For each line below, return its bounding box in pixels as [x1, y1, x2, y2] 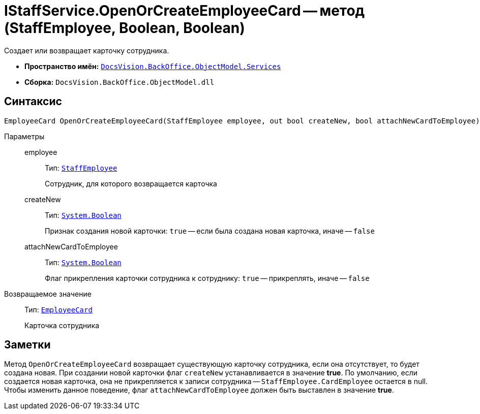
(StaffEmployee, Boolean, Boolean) [4, 19, 245, 37]
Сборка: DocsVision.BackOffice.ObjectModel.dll [24, 77, 215, 86]
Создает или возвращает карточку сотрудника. [4, 46, 169, 55]
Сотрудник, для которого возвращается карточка [45, 179, 217, 188]
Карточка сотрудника [24, 321, 100, 330]
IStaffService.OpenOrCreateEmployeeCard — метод [4, 2, 365, 19]
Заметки [4, 338, 51, 352]
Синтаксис [4, 95, 62, 108]
